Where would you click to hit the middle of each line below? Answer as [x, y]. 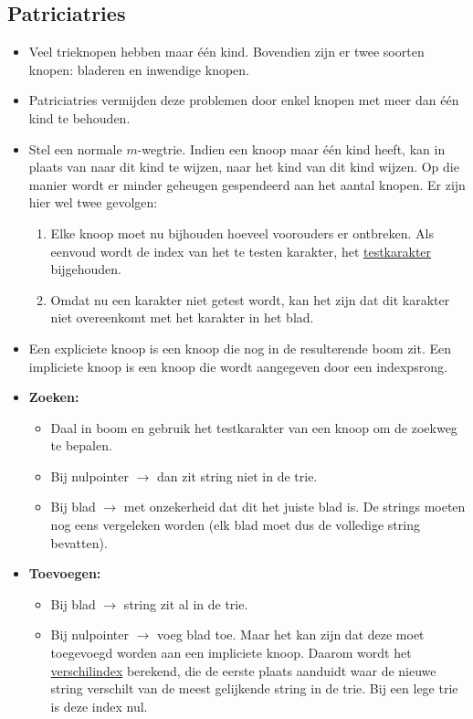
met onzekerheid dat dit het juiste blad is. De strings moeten [294, 507]
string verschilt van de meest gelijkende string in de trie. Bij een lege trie [254, 688]
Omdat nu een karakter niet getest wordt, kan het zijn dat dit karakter [250, 299]
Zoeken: [54, 397]
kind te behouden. [79, 117]
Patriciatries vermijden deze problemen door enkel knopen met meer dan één [244, 100]
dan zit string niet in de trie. [237, 476]
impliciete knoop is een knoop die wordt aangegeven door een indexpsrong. [238, 366]
